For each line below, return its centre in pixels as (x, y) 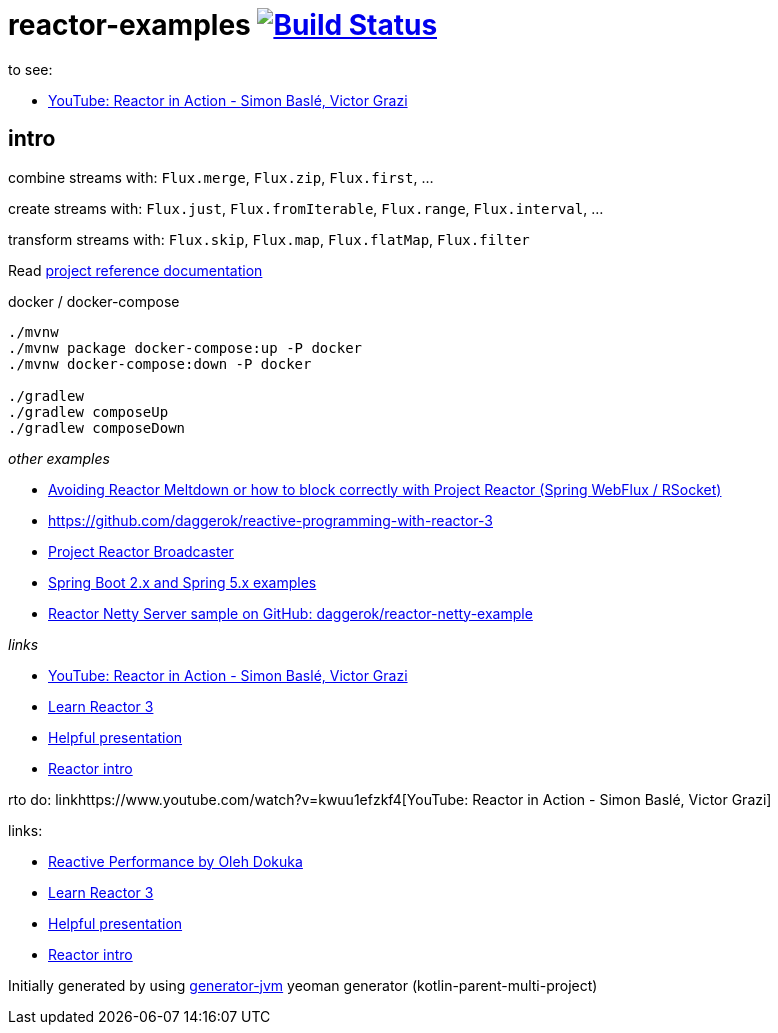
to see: (30, 69)
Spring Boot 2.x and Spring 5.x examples (182, 582)
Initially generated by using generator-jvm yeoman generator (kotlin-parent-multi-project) (303, 985)
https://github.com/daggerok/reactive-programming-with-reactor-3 (270, 520)
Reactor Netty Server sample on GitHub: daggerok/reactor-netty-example (290, 613)
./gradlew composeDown (97, 427)
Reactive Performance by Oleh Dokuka (175, 861)
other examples (59, 458)
